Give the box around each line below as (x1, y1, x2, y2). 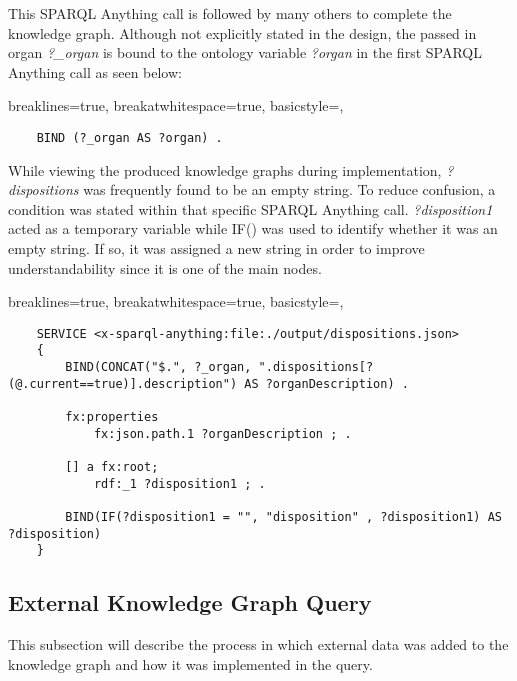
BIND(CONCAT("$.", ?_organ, (65, 360, 252, 375)
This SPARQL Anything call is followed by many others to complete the (8, 3, 452, 23)
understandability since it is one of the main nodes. (8, 257, 322, 278)
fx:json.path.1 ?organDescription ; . (93, 426, 352, 441)
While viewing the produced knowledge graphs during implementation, (8, 159, 442, 180)
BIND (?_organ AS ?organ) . (36, 130, 223, 145)
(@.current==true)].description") (8, 376, 238, 391)
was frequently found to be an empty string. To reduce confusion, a (83, 179, 496, 200)
